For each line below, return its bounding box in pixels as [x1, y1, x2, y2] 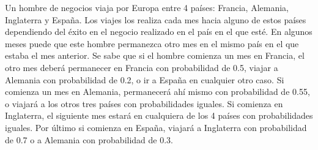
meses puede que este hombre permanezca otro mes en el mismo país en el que [5, 37, 299, 50]
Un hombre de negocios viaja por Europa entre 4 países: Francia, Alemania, [5, 1, 289, 13]
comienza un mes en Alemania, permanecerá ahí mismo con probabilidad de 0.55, [5, 85, 310, 98]
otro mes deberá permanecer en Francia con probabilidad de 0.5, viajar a [5, 61, 278, 73]
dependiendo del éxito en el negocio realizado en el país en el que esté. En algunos [5, 25, 312, 38]
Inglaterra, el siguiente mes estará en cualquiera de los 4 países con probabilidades [5, 109, 313, 122]
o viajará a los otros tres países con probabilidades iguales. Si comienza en [5, 97, 283, 110]
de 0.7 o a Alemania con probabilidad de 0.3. [5, 133, 174, 146]
